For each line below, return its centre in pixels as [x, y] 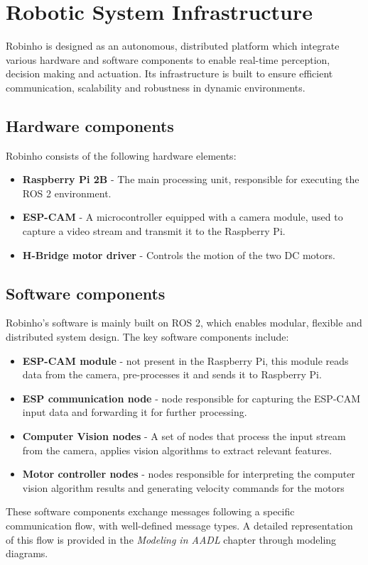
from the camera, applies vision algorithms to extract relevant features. [177, 450]
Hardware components [90, 125]
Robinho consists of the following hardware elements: [121, 155]
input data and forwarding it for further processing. [135, 412]
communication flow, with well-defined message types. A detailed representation [179, 525]
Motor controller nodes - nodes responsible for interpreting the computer [189, 474]
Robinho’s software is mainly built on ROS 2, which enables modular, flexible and [184, 323]
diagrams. [27, 553]
